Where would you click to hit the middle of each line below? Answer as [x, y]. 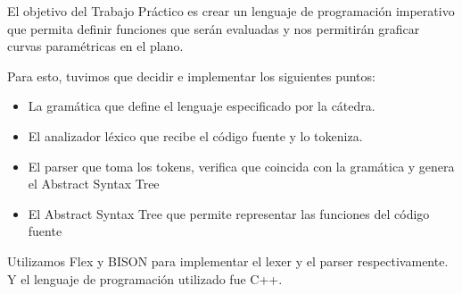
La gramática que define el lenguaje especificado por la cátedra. [202, 106]
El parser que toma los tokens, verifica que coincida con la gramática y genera [241, 166]
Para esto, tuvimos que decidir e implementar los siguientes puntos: [191, 76]
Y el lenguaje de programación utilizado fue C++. [145, 278]
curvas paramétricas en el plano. [95, 46]
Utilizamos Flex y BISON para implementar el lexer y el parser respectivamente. [228, 260]
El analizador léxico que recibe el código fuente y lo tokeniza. [195, 135]
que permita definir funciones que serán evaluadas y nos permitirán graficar [214, 28]
